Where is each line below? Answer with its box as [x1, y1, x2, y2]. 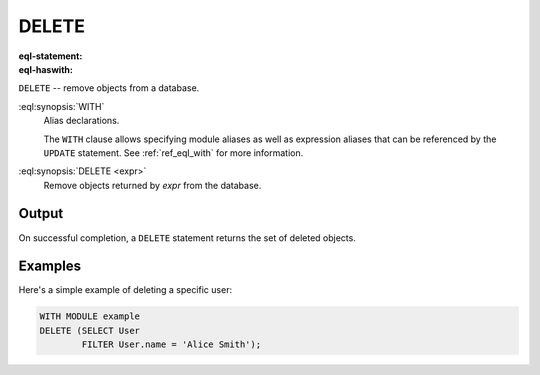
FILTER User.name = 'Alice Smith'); [81, 339, 262, 350]
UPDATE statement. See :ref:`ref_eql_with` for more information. [43, 146, 304, 159]
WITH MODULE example [39, 311, 140, 322]
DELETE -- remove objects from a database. [18, 82, 200, 94]
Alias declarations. [43, 115, 120, 127]
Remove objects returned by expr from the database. [43, 179, 262, 191]
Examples [18, 258, 82, 275]
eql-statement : [18, 50, 83, 62]
